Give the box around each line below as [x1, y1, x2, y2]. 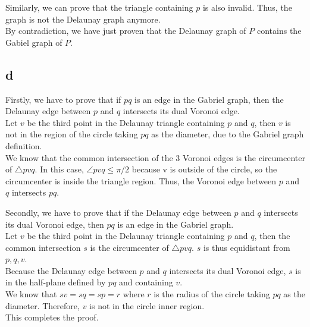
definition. [5, 139, 42, 152]
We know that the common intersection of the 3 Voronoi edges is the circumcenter [5, 151, 305, 164]
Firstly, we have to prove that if [5, 93, 121, 105]
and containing [119, 276, 173, 288]
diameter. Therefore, [5, 299, 80, 312]
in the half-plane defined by [5, 276, 106, 288]
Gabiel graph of [5, 36, 62, 48]
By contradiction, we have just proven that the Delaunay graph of [5, 24, 246, 37]
